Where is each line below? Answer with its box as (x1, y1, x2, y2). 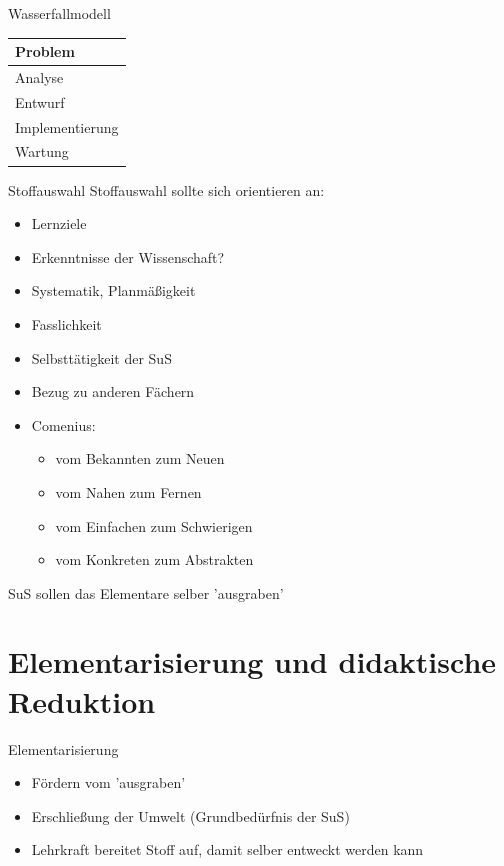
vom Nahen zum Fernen (55, 481, 202, 502)
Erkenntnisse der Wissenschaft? (31, 246, 225, 267)
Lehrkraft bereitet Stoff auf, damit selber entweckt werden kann (31, 839, 424, 860)
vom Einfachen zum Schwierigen (55, 515, 253, 536)
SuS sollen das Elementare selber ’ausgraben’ (8, 582, 284, 603)
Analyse (15, 66, 64, 87)
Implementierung (15, 116, 119, 137)
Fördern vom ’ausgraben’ (31, 772, 186, 793)
